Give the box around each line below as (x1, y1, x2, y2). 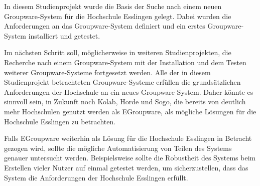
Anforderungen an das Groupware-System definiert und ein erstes (4, 21, 205, 31)
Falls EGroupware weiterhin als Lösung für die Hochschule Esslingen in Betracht (4, 133, 252, 143)
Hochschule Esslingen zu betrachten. (4, 116, 116, 126)
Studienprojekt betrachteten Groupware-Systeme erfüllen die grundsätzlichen (4, 77, 241, 87)
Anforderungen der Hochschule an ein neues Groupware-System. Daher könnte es (4, 86, 253, 97)
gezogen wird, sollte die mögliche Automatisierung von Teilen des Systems (4, 142, 232, 153)
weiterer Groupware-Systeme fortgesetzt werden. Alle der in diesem (4, 67, 211, 77)
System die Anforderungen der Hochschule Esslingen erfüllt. (4, 172, 188, 182)
